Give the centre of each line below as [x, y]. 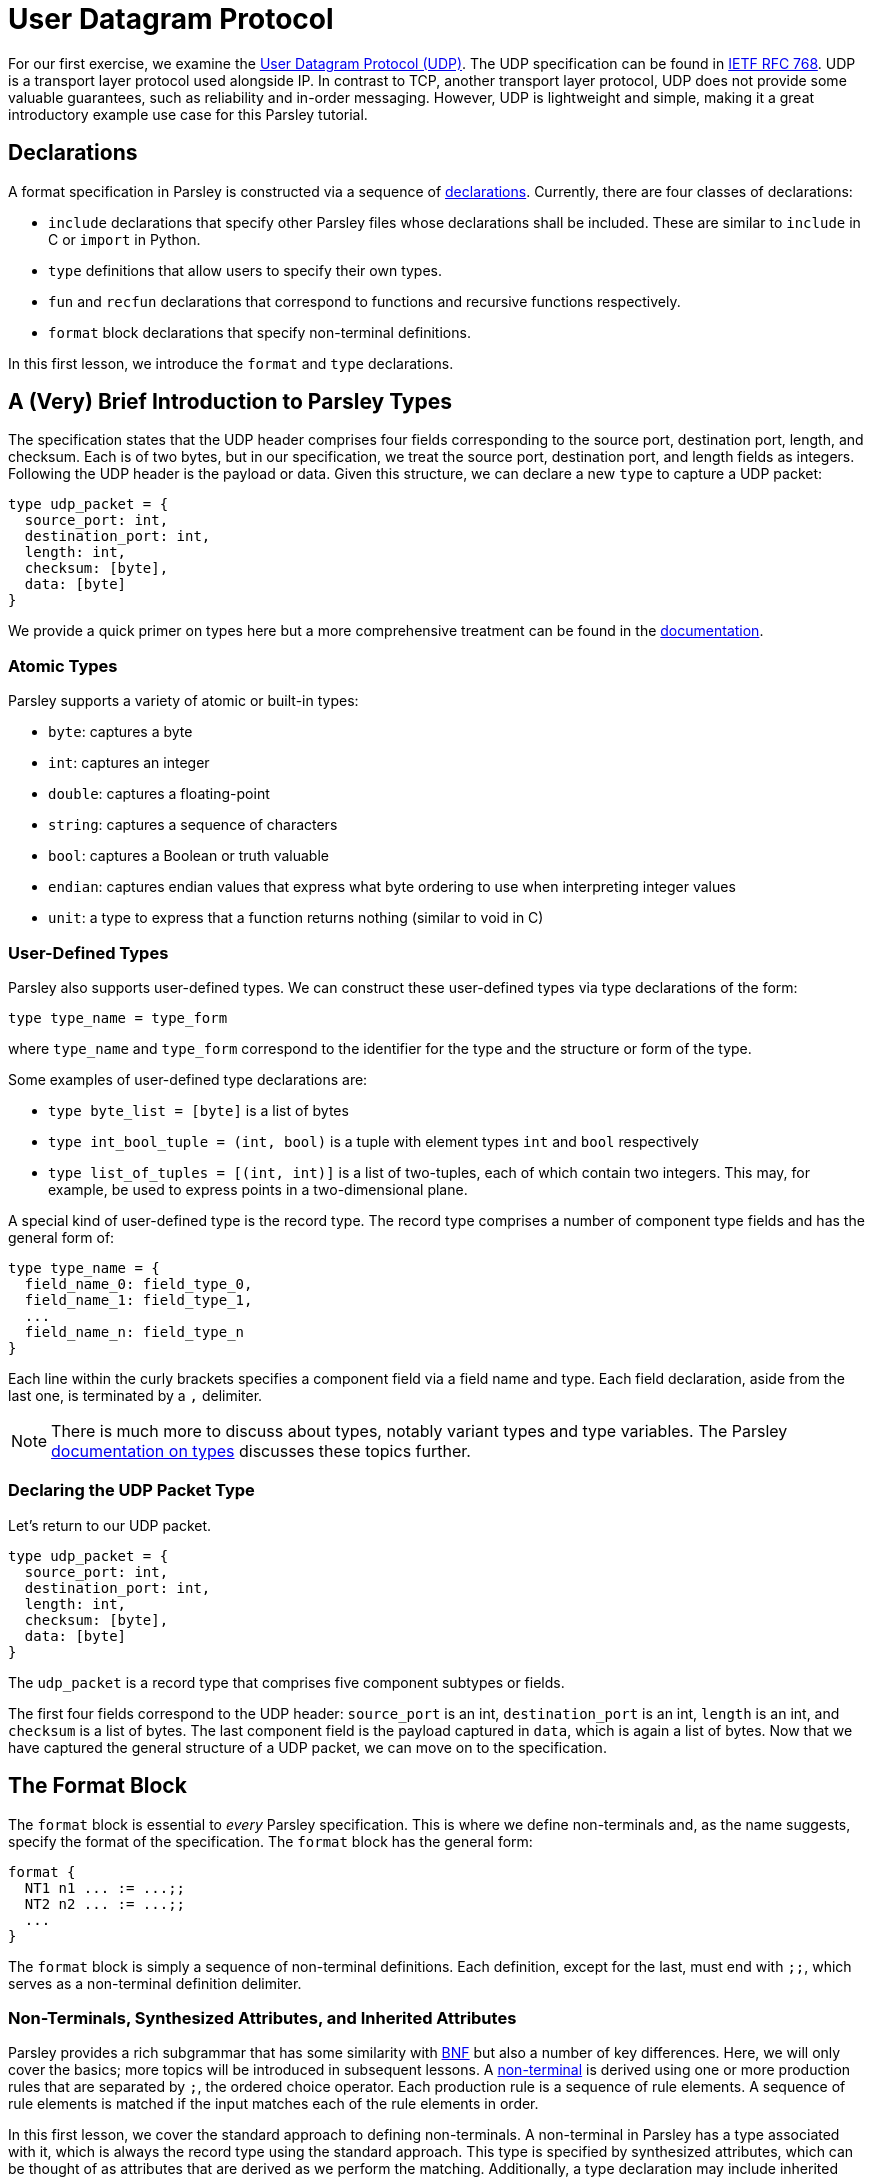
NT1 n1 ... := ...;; [105, 1887]
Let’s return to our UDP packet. [110, 1525]
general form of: [61, 1237]
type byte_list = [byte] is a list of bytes [198, 1110]
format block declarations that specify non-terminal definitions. [259, 332]
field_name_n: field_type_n [134, 1331]
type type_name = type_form [118, 1017]
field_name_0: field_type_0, [138, 1283]
